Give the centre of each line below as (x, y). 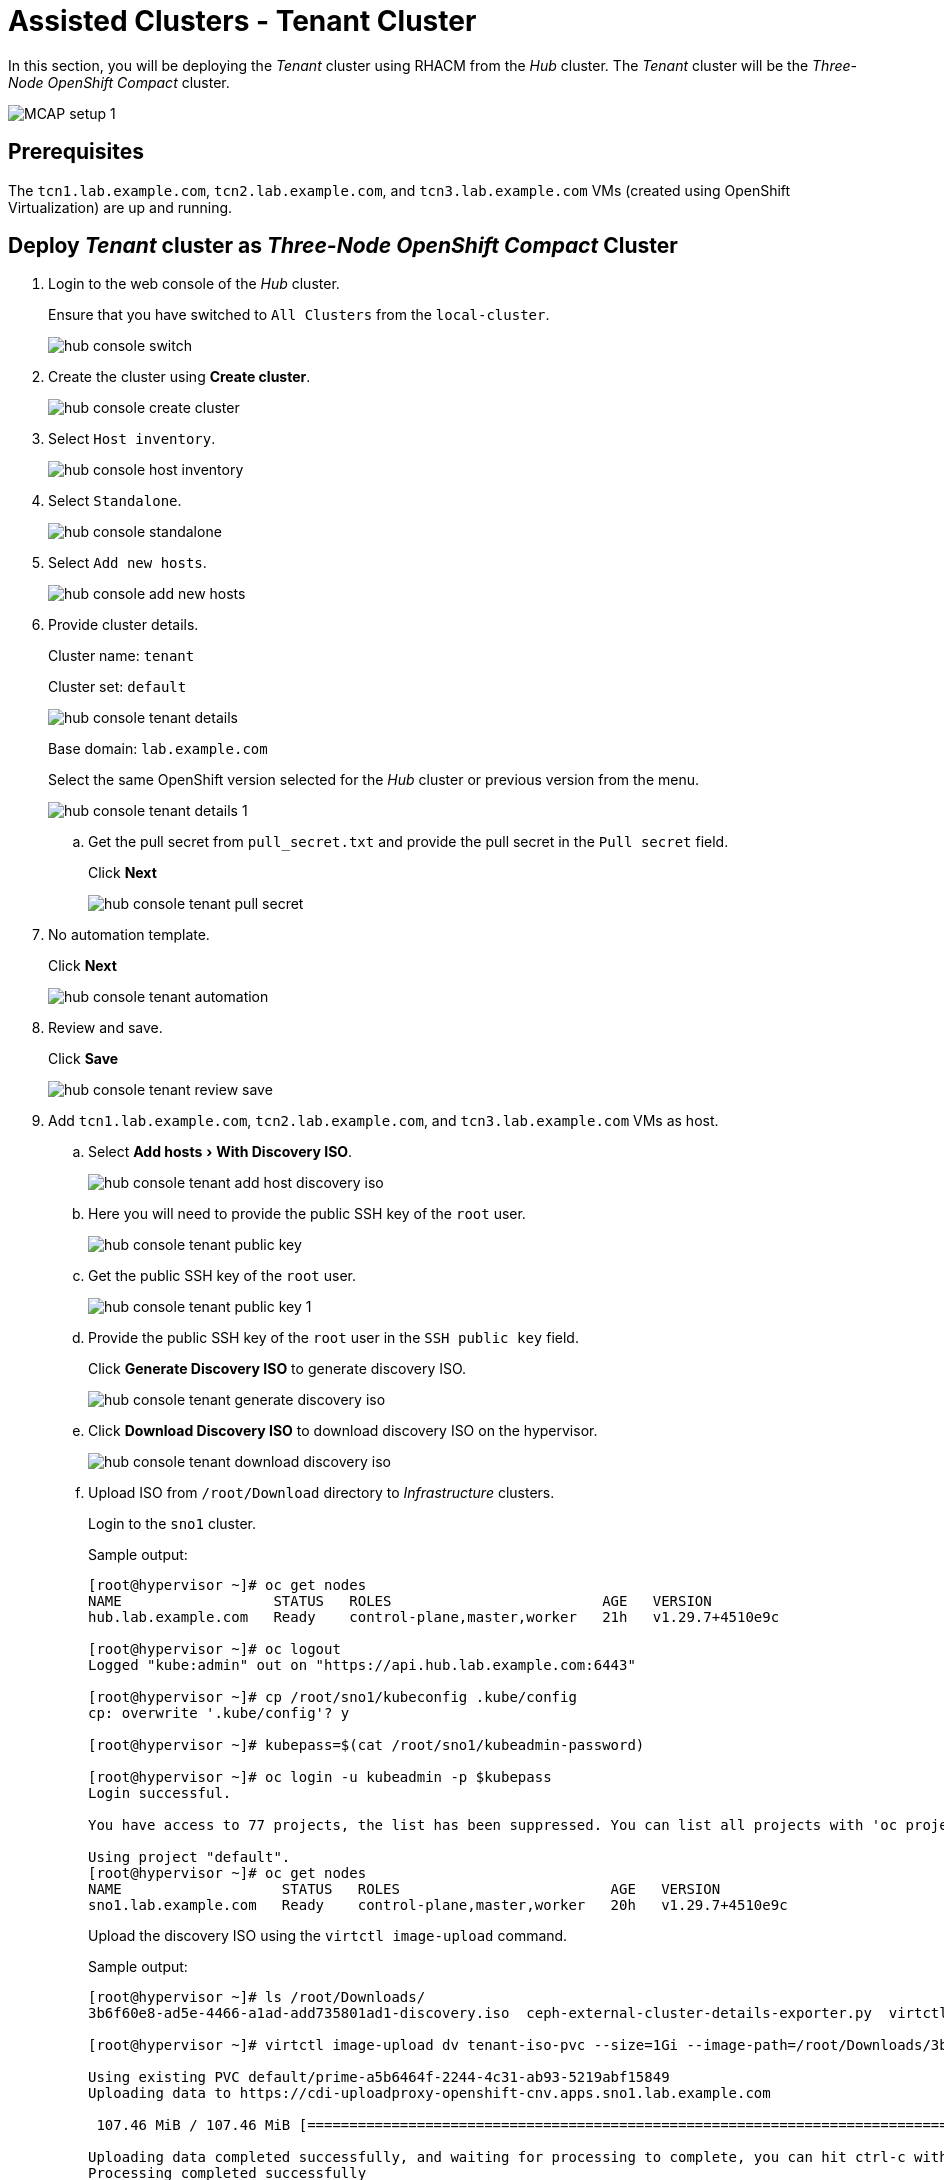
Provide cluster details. (123, 625)
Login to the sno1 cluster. (172, 1524)
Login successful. (160, 1793)
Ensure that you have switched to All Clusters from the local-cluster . (299, 315)
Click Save (83, 1059)
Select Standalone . (115, 501)
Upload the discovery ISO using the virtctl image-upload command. (328, 1936)
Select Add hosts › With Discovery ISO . (220, 1152)
